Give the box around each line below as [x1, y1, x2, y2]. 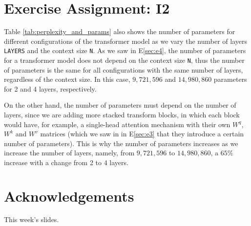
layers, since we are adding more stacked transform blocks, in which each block [4, 110, 240, 119]
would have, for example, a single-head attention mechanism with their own [4, 119, 230, 129]
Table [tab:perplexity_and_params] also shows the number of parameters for [4, 26, 235, 37]
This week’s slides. [4, 214, 59, 224]
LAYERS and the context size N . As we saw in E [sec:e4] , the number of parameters [4, 45, 246, 56]
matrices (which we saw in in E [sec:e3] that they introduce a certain [40, 129, 244, 139]
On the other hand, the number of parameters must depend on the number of [4, 100, 236, 110]
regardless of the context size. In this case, [4, 74, 130, 84]
